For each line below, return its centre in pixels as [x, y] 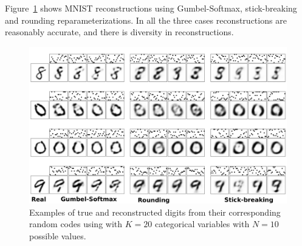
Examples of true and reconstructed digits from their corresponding [155, 212]
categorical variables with [202, 224]
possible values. [58, 235]
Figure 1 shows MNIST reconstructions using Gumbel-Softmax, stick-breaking [151, 8]
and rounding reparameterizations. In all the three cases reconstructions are [146, 20]
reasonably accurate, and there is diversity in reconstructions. [119, 32]
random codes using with [76, 224]
